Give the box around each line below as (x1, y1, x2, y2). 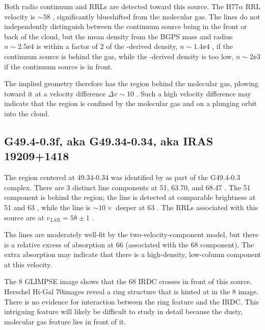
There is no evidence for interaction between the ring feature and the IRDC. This (4, 296, 259, 307)
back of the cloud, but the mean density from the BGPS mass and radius (4, 31, 233, 41)
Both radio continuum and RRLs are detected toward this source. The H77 (4, 1, 239, 11)
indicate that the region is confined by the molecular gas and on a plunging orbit (4, 98, 257, 109)
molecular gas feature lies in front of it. (4, 316, 126, 326)
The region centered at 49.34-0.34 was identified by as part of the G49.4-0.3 (4, 172, 241, 183)
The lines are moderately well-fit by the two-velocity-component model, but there (4, 229, 259, 240)
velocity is (4, 11, 36, 21)
